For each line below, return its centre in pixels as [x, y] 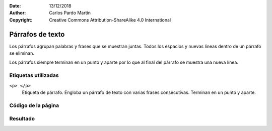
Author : [18, 13]
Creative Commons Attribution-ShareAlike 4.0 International [110, 20]
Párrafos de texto [37, 34]
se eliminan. [22, 53]
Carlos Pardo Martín [70, 13]
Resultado [22, 119]
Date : [15, 6]
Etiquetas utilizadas [34, 75]
